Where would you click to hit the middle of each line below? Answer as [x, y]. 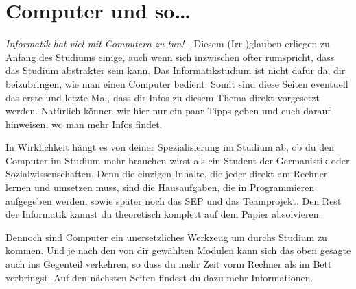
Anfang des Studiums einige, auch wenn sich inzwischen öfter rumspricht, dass [170, 56]
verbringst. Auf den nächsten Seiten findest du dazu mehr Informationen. [159, 277]
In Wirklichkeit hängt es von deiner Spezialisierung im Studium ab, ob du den [170, 147]
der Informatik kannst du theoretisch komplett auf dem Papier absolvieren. [164, 214]
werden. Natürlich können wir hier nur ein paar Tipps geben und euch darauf [168, 111]
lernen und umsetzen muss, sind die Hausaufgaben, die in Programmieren [160, 187]
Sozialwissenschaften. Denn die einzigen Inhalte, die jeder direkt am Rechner [167, 174]
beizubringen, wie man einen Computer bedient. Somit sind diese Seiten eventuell [177, 83]
